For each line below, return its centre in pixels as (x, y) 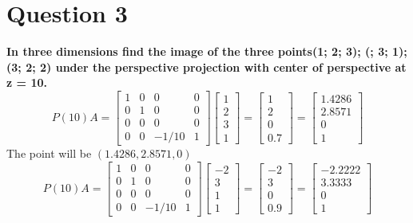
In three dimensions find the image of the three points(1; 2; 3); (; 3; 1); (207, 51)
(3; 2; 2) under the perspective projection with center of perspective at (206, 67)
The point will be (49, 153)
